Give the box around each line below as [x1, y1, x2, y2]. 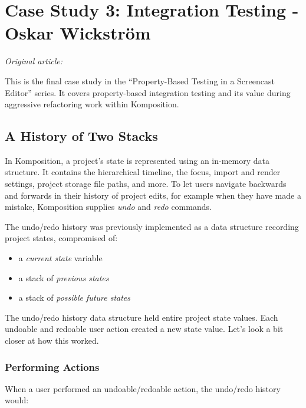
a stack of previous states [18, 271, 109, 284]
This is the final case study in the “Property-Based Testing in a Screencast [5, 74, 275, 87]
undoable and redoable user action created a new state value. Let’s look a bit [5, 323, 284, 335]
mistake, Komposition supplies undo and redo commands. [5, 200, 212, 213]
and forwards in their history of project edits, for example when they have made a [5, 189, 301, 201]
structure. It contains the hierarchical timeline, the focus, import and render [5, 166, 281, 178]
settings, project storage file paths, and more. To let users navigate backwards [5, 177, 287, 190]
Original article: [5, 55, 63, 67]
